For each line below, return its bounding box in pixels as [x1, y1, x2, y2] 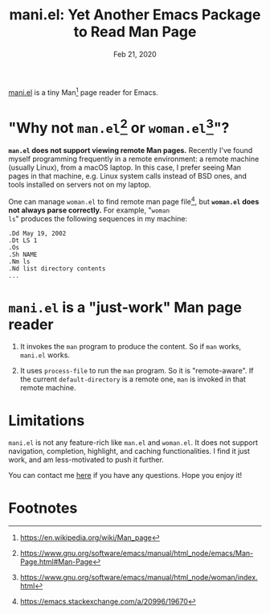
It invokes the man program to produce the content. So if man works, [19, 342, 242, 352]
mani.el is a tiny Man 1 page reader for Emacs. [8, 86, 158, 97]
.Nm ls [8, 258, 31, 266]
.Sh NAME [8, 250, 38, 258]
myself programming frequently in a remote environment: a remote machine [8, 154, 260, 163]
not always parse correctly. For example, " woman [8, 205, 170, 215]
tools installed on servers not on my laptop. [8, 179, 151, 189]
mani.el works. [19, 350, 71, 360]
